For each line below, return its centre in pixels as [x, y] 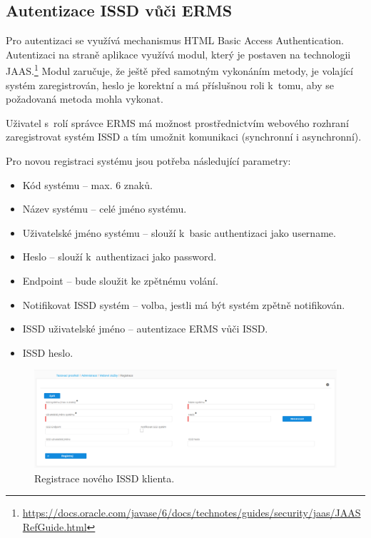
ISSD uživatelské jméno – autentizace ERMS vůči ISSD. [145, 329]
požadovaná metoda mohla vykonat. [85, 99]
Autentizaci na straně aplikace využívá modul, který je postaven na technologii [178, 54]
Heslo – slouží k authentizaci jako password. [120, 257]
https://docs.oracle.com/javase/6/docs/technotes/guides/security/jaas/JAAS [192, 513]
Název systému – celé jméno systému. [105, 209]
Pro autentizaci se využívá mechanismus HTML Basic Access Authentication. [175, 40]
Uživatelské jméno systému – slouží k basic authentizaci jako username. [179, 232]
